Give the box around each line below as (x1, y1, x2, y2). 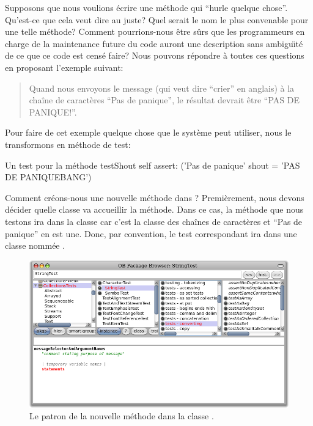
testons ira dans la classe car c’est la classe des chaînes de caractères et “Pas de (5, 215, 303, 227)
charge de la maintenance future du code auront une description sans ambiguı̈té (5, 37, 303, 50)
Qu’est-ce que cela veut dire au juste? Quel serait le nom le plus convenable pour (5, 13, 309, 26)
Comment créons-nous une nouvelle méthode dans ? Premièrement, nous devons (5, 191, 304, 204)
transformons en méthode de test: (5, 138, 131, 150)
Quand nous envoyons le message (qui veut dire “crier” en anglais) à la (29, 81, 295, 94)
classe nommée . (5, 239, 65, 252)
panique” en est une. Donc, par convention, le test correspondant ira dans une (5, 227, 297, 240)
